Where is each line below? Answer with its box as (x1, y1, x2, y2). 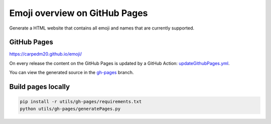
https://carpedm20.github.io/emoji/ (9, 51, 82, 57)
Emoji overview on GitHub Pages (9, 7, 148, 18)
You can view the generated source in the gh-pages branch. (9, 69, 134, 75)
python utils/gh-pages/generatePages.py (20, 105, 120, 111)
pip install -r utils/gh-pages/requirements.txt (20, 99, 142, 104)
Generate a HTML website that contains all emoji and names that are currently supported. (9, 25, 194, 31)
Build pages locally (9, 82, 70, 91)
